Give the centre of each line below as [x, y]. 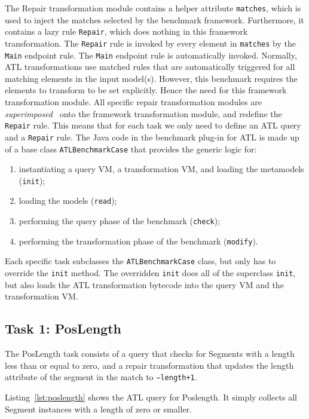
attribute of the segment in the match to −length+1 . [101, 377]
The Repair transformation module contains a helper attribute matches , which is [153, 8]
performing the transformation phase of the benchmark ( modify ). [138, 241]
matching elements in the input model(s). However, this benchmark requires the [151, 78]
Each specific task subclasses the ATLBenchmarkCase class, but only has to [140, 261]
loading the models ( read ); [68, 201]
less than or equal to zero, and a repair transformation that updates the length [149, 365]
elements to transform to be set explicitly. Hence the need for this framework [146, 90]
